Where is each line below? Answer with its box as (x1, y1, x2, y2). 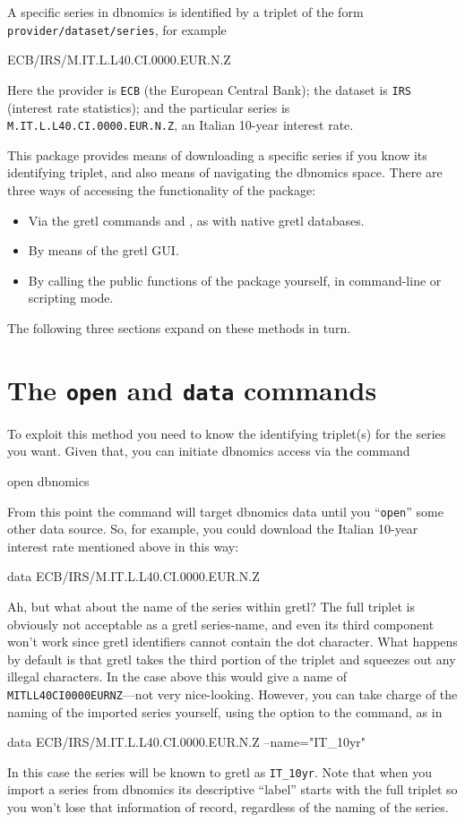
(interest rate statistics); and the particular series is (7, 98, 290, 116)
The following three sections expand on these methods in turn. (7, 318, 351, 337)
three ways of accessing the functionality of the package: (7, 180, 316, 199)
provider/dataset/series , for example (7, 20, 227, 39)
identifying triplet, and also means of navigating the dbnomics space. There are (7, 163, 443, 182)
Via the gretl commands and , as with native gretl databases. (28, 210, 365, 229)
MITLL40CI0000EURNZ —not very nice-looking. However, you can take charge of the (7, 684, 458, 703)
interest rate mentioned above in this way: (7, 536, 239, 555)
